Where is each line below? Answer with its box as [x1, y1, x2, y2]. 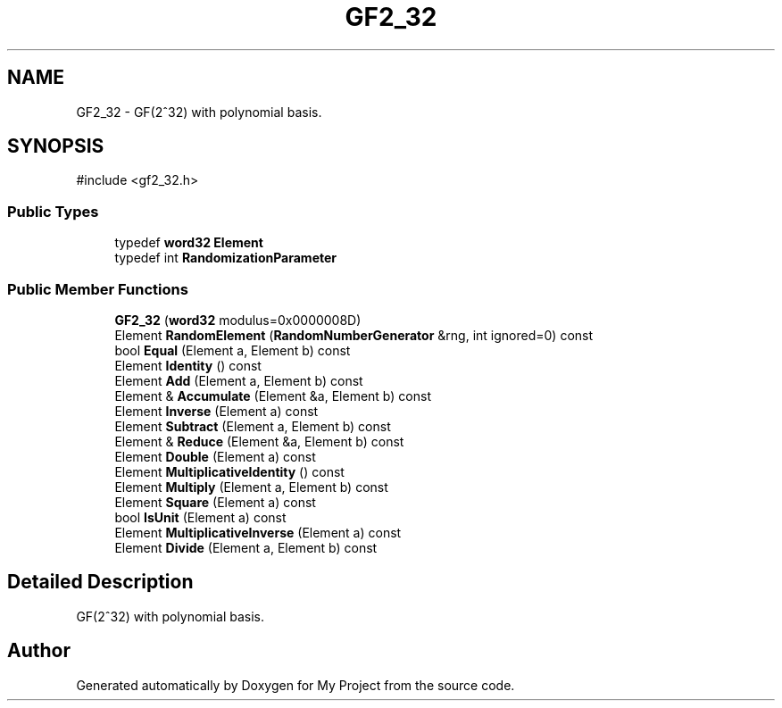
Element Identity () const [114, 357, 262, 373]
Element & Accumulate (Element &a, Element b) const [114, 387, 431, 404]
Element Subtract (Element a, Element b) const [114, 418, 391, 434]
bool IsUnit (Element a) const [114, 509, 287, 525]
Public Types [7, 202, 99, 221]
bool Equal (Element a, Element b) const [114, 342, 351, 358]
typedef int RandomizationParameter [114, 250, 337, 266]
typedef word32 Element [114, 235, 263, 251]
